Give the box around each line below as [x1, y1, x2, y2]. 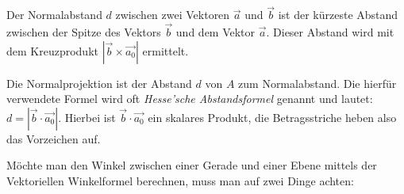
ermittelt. [142, 42, 189, 59]
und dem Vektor [175, 24, 256, 40]
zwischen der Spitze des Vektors [6, 24, 161, 40]
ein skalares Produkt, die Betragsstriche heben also [148, 108, 397, 125]
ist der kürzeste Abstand [278, 6, 398, 23]
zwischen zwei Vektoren [115, 6, 230, 23]
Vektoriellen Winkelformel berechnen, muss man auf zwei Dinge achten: [6, 173, 354, 188]
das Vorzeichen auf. [6, 130, 101, 146]
